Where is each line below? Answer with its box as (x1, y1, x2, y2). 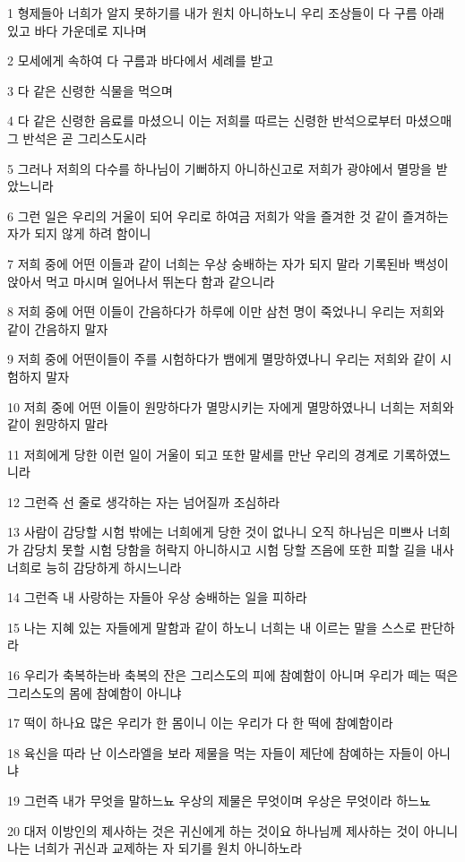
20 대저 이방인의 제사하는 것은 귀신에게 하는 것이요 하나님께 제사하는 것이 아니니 (7, 821, 459, 840)
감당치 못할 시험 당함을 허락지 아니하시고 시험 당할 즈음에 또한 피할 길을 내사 (22, 540, 454, 559)
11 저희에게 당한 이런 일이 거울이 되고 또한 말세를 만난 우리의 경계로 (7, 444, 389, 463)
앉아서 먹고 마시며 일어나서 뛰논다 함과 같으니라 (7, 272, 275, 290)
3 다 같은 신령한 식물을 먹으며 (7, 81, 173, 99)
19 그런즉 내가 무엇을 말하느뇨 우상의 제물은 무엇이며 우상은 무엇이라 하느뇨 (7, 791, 431, 809)
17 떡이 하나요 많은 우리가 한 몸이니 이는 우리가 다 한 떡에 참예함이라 (7, 713, 393, 732)
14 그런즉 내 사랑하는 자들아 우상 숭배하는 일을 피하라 (7, 588, 307, 607)
